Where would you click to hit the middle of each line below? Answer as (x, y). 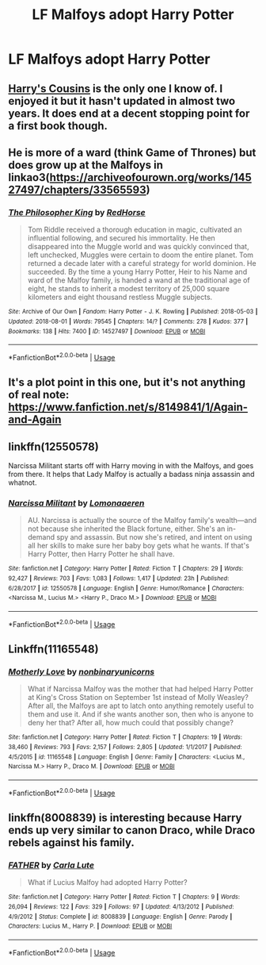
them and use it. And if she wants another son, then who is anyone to (141, 714)
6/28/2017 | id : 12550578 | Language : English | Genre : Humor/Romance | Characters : (126, 588)
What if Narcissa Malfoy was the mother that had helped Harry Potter (140, 689)
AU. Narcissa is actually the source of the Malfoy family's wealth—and (142, 521)
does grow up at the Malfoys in (86, 165)
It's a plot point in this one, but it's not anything (127, 383)
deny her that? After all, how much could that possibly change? (130, 723)
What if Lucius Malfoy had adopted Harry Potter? (107, 882)
